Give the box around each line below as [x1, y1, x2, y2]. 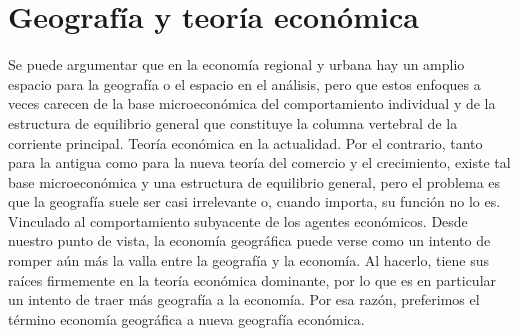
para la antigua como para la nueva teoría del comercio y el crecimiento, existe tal [8, 152, 511, 173]
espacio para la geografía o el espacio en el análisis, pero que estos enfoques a [8, 73, 481, 94]
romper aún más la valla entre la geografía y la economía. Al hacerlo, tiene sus [8, 250, 490, 271]
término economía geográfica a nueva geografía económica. [8, 308, 365, 329]
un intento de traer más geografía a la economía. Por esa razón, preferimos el [8, 289, 480, 310]
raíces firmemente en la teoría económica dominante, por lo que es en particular [8, 269, 497, 290]
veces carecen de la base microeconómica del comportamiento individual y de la [8, 93, 496, 114]
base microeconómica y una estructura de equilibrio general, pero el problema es [8, 171, 501, 192]
